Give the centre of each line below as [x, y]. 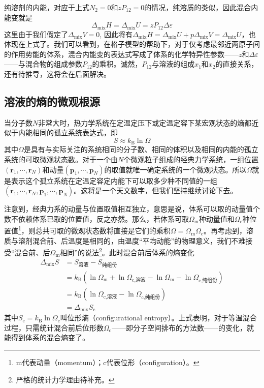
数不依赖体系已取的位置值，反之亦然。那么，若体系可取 [96, 218]
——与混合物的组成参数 [43, 64]
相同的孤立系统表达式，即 [75, 132]
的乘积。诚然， [117, 64]
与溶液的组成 [173, 64]
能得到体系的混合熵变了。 [47, 337]
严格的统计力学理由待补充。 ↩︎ [65, 379]
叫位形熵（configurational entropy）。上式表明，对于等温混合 [158, 318]
